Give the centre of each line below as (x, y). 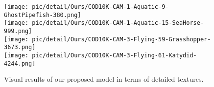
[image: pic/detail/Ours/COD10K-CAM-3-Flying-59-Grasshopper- (107, 39)
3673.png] (20, 47)
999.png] (18, 31)
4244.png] (20, 63)
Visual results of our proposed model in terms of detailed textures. (104, 79)
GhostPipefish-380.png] (43, 15)
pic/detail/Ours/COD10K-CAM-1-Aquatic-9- (100, 7)
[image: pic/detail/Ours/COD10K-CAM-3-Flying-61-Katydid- (100, 55)
